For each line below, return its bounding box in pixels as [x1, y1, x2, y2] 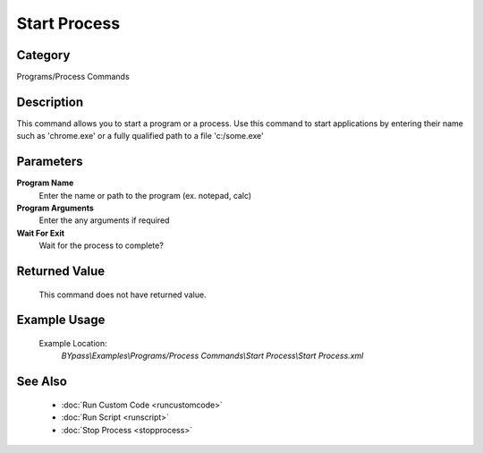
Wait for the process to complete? [38, 240, 165, 251]
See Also [16, 374, 67, 389]
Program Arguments [16, 202, 94, 214]
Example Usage [16, 312, 106, 328]
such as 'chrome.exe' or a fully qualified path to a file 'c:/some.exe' [16, 131, 264, 141]
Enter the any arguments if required [38, 215, 170, 226]
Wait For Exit [16, 227, 65, 238]
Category [16, 47, 71, 63]
